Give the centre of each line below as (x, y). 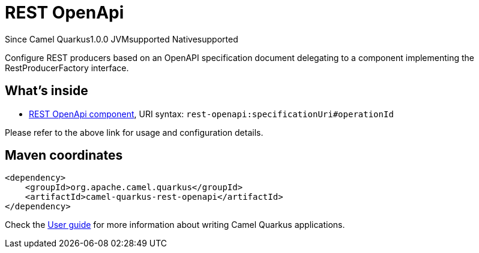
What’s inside (47, 91)
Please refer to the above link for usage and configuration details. (134, 132)
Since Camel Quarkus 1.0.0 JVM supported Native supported (122, 39)
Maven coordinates (64, 156)
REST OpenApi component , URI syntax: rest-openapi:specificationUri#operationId (211, 114)
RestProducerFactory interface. (67, 68)
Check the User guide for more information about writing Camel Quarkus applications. (175, 225)
